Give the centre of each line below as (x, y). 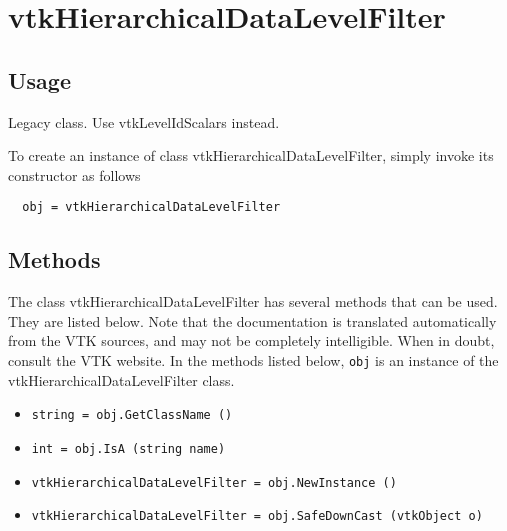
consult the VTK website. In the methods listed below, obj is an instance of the (253, 360)
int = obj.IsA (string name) (128, 448)
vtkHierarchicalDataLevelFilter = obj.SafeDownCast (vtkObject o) (257, 516)
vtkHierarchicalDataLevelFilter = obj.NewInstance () (214, 482)
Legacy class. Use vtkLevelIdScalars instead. (144, 121)
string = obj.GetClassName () (132, 415)
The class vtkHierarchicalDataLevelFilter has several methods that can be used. (253, 301)
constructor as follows (74, 174)
